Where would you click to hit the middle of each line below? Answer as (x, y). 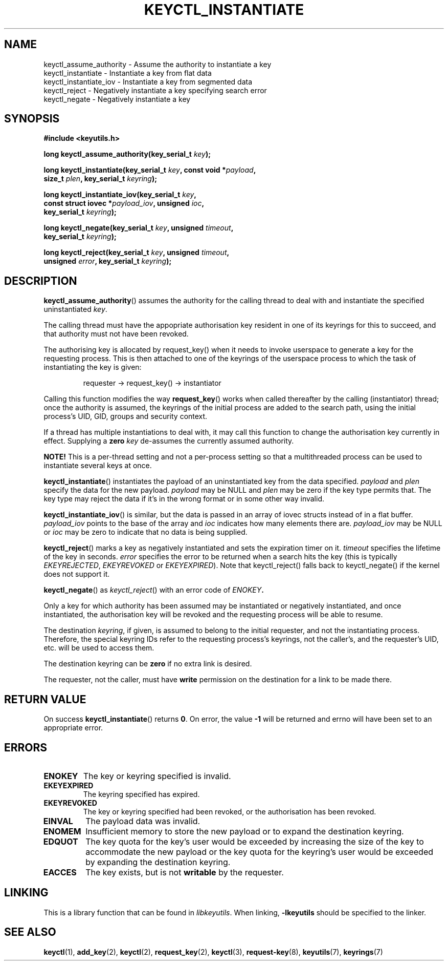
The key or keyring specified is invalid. (157, 776)
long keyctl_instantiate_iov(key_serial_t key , (120, 195)
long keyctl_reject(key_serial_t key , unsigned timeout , (137, 253)
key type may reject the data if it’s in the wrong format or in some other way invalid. (184, 499)
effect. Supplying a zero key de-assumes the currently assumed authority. (169, 441)
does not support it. (77, 574)
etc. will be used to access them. (99, 648)
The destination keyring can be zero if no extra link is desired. (148, 664)
